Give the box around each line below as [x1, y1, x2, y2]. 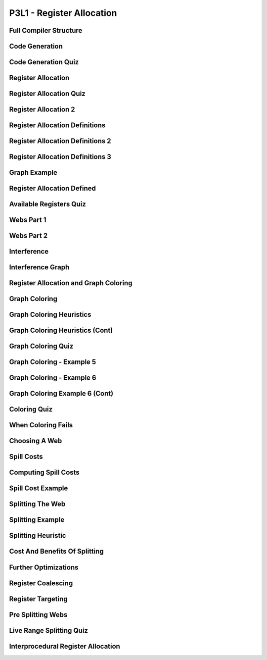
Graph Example [9, 168, 58, 177]
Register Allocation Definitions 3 [9, 152, 111, 161]
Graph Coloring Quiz [9, 342, 74, 351]
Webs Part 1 [9, 216, 46, 224]
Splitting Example [9, 515, 65, 524]
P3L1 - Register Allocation [9, 7, 117, 18]
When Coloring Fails [9, 421, 73, 429]
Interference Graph [9, 263, 70, 272]
